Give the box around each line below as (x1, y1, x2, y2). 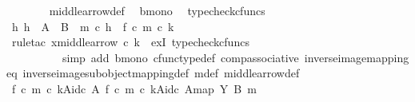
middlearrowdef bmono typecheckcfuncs (49, 2, 265, 18)
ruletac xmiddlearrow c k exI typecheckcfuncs (11, 33, 249, 50)
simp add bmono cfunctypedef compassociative (62, 49, 299, 65)
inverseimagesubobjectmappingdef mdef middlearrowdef (22, 65, 300, 81)
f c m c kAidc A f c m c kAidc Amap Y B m (11, 80, 257, 96)
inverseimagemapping (304, 49, 409, 65)
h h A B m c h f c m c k (11, 18, 174, 34)
